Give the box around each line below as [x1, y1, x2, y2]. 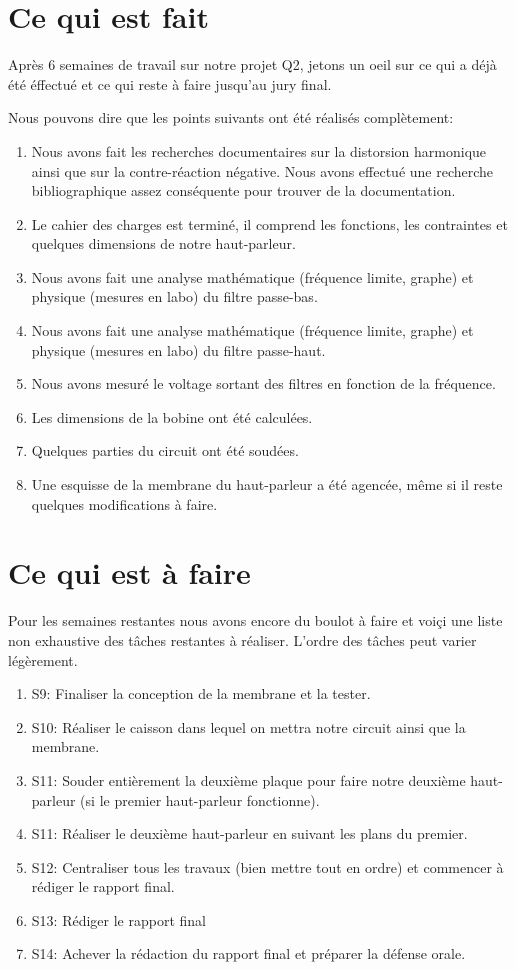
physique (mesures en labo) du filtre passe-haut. [31, 339, 326, 360]
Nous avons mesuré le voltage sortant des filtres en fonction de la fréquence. [31, 373, 496, 394]
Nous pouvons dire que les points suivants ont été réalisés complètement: [8, 107, 454, 128]
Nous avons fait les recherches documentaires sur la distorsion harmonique [31, 140, 487, 161]
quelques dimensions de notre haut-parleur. [31, 233, 296, 254]
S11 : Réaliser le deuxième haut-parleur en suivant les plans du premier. [31, 823, 468, 844]
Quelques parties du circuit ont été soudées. [31, 440, 299, 461]
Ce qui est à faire [8, 552, 251, 593]
